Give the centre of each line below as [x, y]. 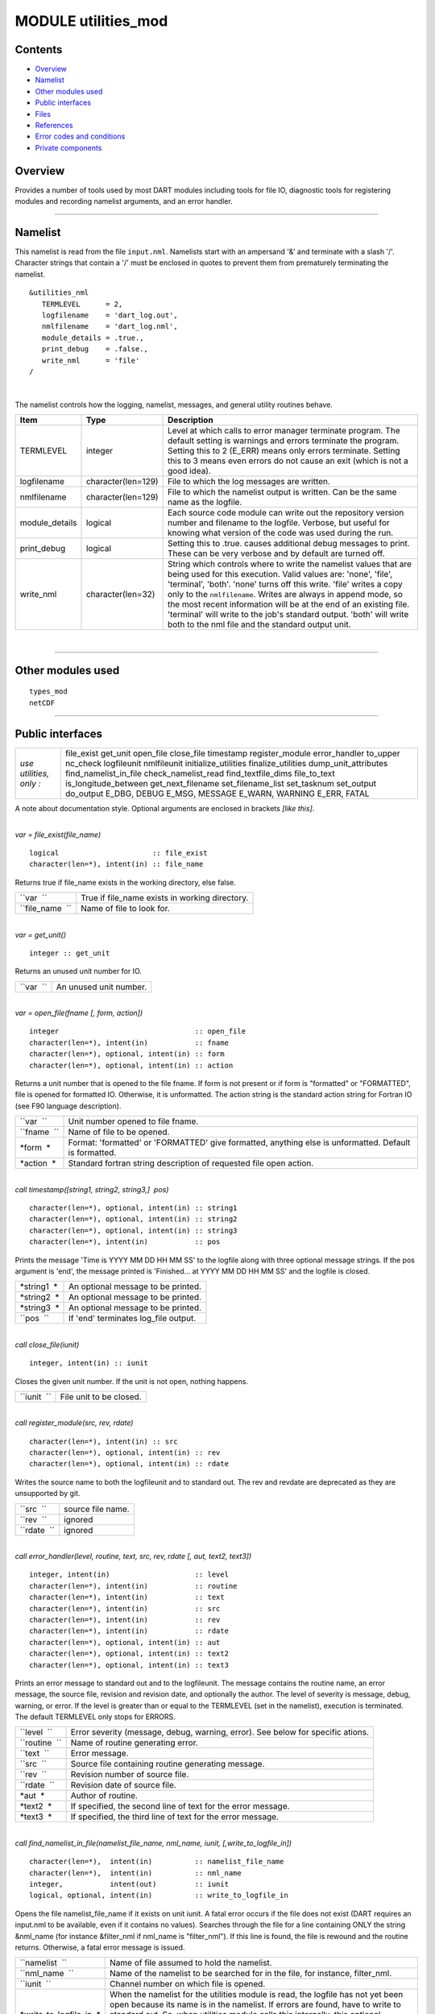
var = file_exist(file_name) [58, 835]
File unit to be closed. [101, 1396]
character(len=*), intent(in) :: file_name [116, 864]
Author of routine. [104, 1796]
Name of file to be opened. [119, 1132]
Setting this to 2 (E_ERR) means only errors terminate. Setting [284, 451]
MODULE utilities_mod [91, 21]
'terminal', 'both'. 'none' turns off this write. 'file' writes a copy [285, 584]
